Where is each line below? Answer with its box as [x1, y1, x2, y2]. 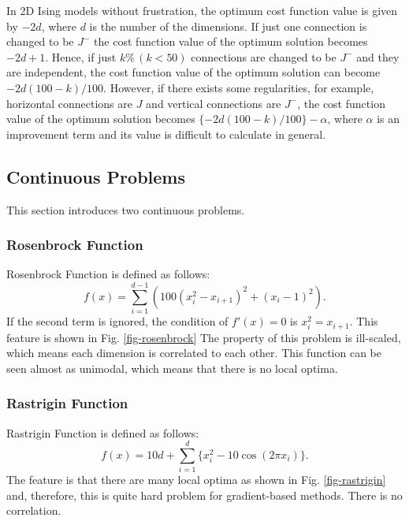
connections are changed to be [191, 48, 336, 65]
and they [356, 48, 400, 65]
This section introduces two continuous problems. [6, 201, 245, 218]
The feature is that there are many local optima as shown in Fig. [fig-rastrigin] [6, 471, 386, 488]
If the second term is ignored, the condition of [6, 313, 229, 329]
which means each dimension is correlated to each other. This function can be [6, 344, 381, 361]
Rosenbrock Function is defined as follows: [6, 266, 210, 282]
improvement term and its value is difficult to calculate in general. [6, 125, 326, 142]
